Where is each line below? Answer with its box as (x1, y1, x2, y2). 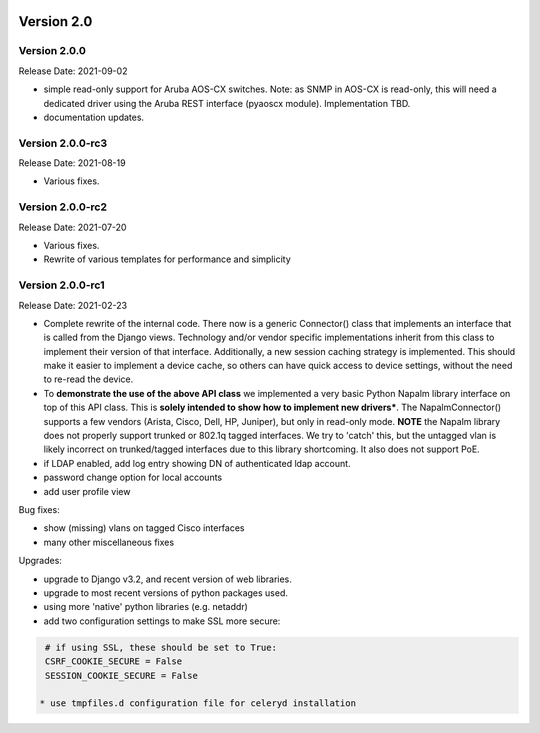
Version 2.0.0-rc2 (18, 200, 108, 214)
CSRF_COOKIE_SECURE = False (45, 656, 183, 667)
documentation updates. (43, 111, 145, 123)
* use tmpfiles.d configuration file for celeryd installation (39, 698, 357, 709)
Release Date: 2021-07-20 (18, 221, 127, 233)
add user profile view (43, 485, 131, 497)
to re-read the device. (43, 373, 134, 385)
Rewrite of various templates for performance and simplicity (43, 253, 292, 265)
